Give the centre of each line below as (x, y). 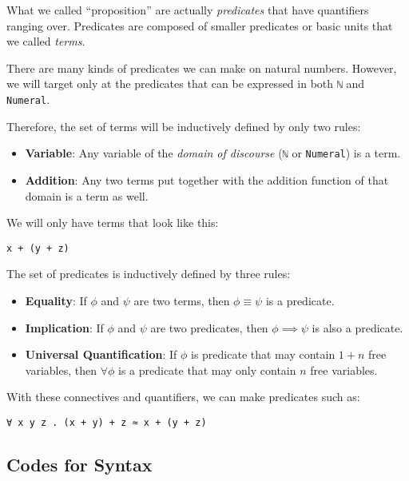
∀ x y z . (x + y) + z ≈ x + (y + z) (107, 422)
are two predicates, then (209, 327)
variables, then (61, 370)
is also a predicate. (357, 327)
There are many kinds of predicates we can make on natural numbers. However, (202, 68)
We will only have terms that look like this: (113, 223)
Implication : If (64, 327)
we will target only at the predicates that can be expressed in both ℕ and (186, 83)
